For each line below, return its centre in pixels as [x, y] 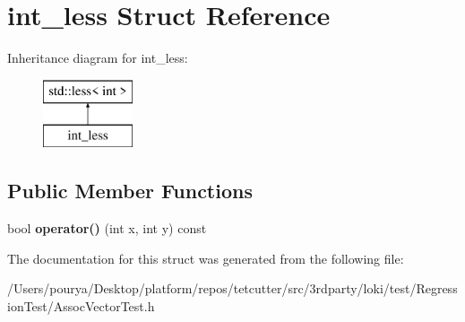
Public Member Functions [130, 191]
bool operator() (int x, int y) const [107, 228]
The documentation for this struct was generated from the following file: [206, 258]
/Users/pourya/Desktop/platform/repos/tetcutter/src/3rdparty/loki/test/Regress [232, 288]
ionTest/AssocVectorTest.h [81, 305]
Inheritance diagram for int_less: [98, 58]
